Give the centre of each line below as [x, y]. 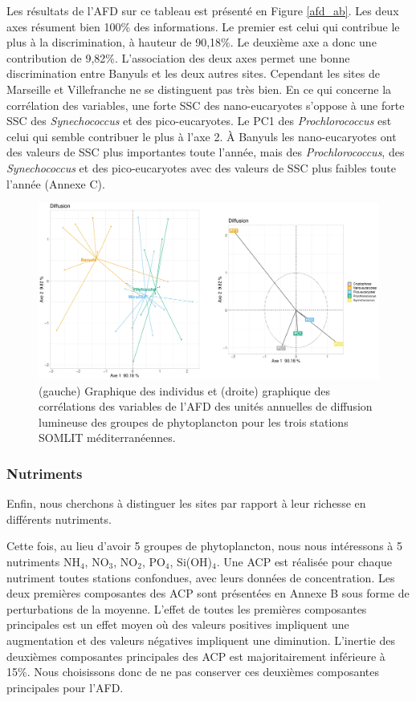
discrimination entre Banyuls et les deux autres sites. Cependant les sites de [193, 73]
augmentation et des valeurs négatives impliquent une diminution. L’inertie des [201, 640]
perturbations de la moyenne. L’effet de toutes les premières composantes [187, 608]
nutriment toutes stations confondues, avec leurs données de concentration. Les [201, 577]
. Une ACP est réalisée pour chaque [304, 561]
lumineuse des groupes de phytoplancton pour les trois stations [194, 421]
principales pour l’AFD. [65, 687]
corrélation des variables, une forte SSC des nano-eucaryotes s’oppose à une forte [206, 105]
